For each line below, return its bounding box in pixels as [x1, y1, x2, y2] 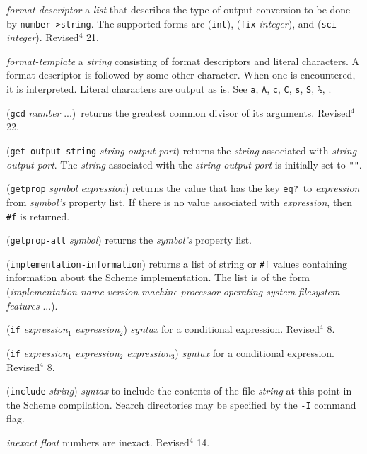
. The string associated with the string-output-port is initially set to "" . [54, 157, 362, 171]
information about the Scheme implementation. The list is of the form [6, 270, 310, 285]
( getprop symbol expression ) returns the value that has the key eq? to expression [6, 181, 360, 195]
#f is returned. [6, 208, 70, 223]
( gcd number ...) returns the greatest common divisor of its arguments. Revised [6, 105, 351, 120]
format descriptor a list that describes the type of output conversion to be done [6, 2, 351, 16]
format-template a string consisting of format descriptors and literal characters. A [6, 53, 359, 68]
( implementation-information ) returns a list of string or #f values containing [6, 256, 348, 271]
